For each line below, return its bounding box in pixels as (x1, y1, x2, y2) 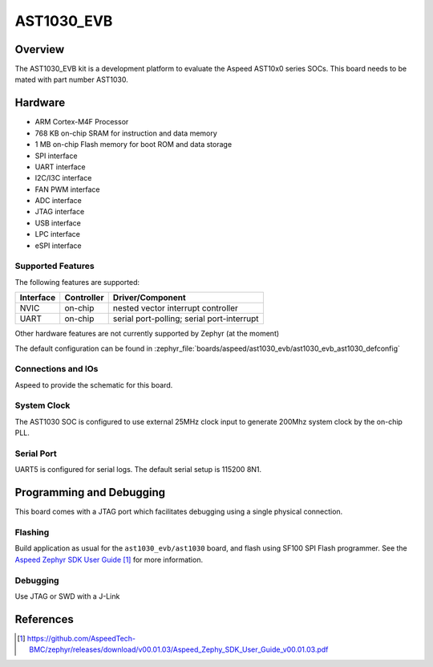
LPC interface (34, 230, 80, 239)
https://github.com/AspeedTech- (26, 633, 136, 643)
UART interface (34, 161, 86, 172)
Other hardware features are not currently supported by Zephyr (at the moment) (14, 329, 280, 339)
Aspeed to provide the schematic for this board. (14, 380, 173, 389)
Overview (14, 43, 65, 56)
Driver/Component (112, 292, 186, 303)
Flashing (14, 527, 50, 538)
